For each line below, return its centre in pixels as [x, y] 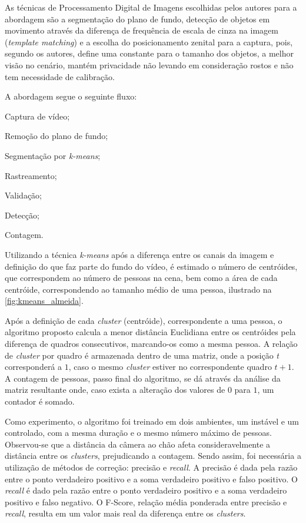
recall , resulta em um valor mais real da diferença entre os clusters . [125, 513]
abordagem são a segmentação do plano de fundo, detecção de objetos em [137, 19]
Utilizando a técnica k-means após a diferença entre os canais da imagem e [139, 254]
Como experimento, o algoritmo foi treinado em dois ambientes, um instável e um [152, 421]
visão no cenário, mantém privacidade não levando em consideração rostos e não [149, 64]
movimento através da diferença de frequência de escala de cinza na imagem [142, 30]
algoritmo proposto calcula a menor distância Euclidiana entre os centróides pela [150, 332]
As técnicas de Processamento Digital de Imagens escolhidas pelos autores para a [151, 7]
